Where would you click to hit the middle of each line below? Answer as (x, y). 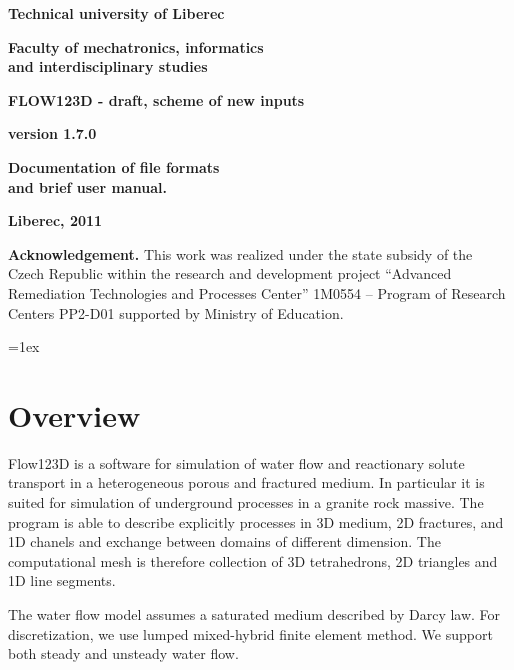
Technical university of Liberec (116, 13)
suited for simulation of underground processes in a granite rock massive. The (246, 502)
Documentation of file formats (114, 166)
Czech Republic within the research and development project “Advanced (230, 273)
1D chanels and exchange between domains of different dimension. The (224, 541)
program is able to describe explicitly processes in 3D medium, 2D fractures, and (256, 521)
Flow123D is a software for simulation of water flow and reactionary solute (236, 462)
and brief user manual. (87, 186)
